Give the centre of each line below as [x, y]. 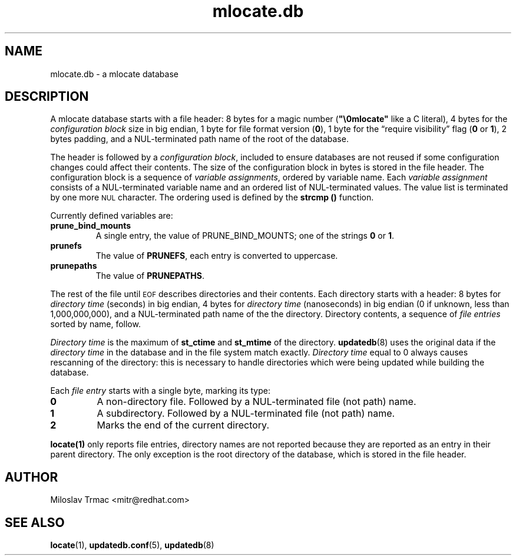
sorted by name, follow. [95, 324]
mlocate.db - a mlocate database [114, 74]
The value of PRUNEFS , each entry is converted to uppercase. [217, 256]
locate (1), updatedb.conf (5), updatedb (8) [132, 545]
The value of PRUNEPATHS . [150, 276]
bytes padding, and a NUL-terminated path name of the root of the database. [199, 139]
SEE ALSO [35, 522]
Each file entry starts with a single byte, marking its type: [160, 391]
